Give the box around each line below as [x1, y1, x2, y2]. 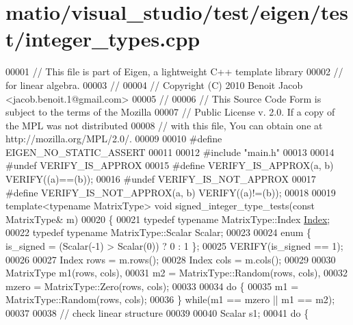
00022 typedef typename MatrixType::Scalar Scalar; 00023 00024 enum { [5, 225, 312, 239]
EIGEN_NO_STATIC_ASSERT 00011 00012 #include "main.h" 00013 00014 [5, 144, 335, 159]
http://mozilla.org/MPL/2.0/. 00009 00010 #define [5, 131, 222, 146]
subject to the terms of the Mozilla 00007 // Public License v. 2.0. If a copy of [5, 105, 335, 119]
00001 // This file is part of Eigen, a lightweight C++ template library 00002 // [5, 64, 343, 79]
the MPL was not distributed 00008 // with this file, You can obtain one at [5, 118, 323, 132]
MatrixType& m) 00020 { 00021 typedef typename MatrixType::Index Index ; [5, 211, 330, 226]
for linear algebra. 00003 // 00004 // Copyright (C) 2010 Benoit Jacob [5, 77, 303, 92]
